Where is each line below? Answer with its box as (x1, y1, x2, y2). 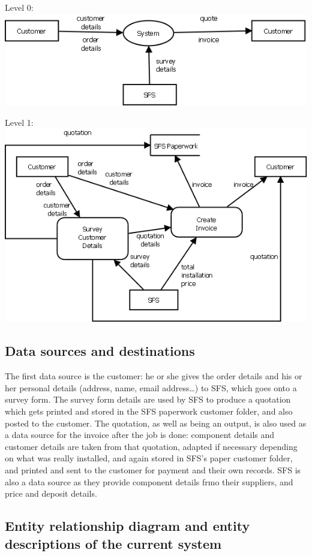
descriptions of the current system (5, 534, 222, 552)
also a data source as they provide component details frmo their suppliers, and (5, 475, 293, 488)
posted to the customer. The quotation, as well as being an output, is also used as (5, 416, 307, 429)
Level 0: (5, 1, 34, 13)
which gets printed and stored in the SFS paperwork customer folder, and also (5, 404, 293, 417)
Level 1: (5, 116, 34, 128)
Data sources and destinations (5, 342, 195, 360)
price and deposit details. (5, 487, 97, 500)
